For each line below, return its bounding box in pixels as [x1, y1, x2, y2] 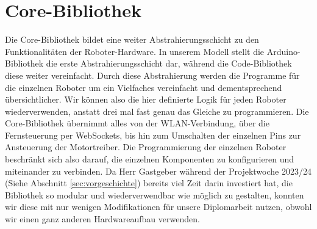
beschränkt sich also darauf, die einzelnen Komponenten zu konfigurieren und [5, 153, 294, 165]
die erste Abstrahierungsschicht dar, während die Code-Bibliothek [46, 57, 292, 70]
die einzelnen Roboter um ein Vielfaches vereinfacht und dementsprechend [5, 81, 282, 93]
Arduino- [266, 45, 301, 57]
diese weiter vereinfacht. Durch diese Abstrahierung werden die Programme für [5, 68, 300, 81]
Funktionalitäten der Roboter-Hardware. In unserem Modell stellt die [5, 45, 265, 57]
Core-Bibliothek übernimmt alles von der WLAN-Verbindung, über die [5, 117, 269, 129]
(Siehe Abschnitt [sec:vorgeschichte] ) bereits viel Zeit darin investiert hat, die [5, 176, 293, 189]
